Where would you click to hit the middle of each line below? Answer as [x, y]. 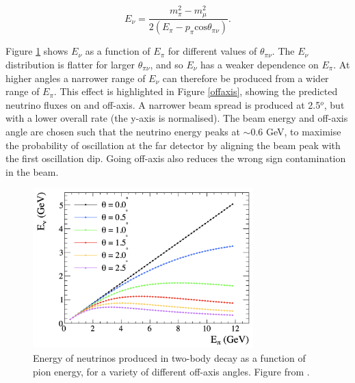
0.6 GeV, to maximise [296, 131]
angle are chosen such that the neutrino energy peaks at [123, 131]
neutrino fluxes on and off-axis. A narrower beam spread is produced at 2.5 [163, 104]
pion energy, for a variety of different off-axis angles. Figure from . [171, 371]
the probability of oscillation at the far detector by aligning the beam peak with [173, 145]
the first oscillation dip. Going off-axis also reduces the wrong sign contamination [176, 158]
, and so [167, 64]
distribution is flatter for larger [70, 64]
